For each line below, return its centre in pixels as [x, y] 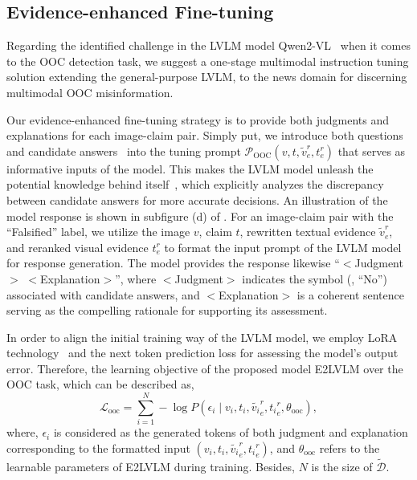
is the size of [342, 467]
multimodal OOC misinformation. [90, 92]
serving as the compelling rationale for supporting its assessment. [167, 310]
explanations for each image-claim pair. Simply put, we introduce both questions [205, 135]
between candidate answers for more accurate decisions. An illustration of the [197, 199]
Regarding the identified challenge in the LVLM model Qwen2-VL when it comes [208, 45]
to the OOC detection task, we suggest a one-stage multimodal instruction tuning [208, 61]
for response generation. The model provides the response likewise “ [173, 263]
